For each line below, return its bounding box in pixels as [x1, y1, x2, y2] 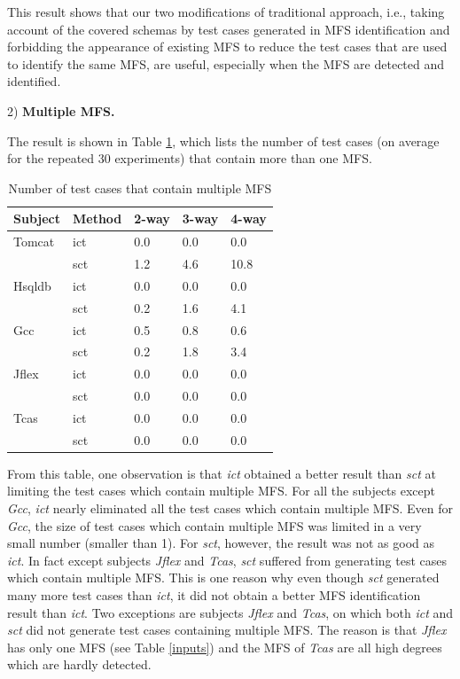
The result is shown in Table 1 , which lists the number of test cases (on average [7, 131, 440, 150]
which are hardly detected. [7, 655, 152, 674]
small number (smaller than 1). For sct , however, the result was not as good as [7, 534, 434, 552]
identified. [7, 72, 61, 90]
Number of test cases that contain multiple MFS [8, 178, 272, 197]
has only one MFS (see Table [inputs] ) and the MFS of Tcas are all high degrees [7, 637, 442, 656]
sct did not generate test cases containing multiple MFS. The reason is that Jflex [7, 620, 447, 639]
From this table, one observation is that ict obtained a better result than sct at [7, 464, 437, 482]
